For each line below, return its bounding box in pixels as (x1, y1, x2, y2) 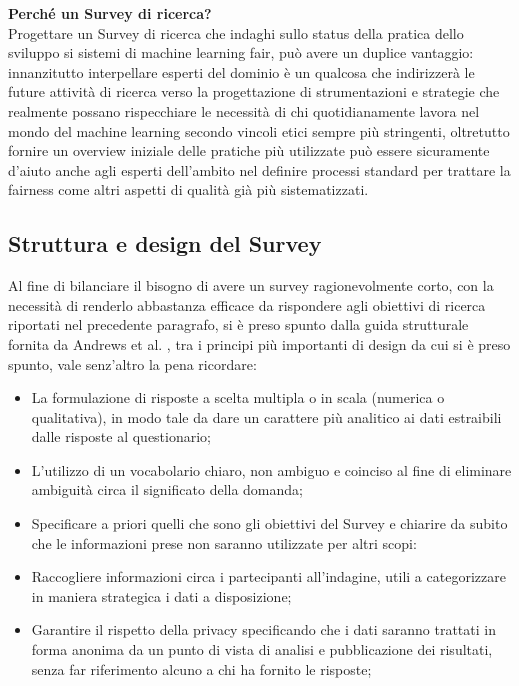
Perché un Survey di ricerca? (8, 3, 212, 23)
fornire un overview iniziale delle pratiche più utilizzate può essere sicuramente (8, 140, 490, 161)
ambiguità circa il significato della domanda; (31, 479, 303, 500)
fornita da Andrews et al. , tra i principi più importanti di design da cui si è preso (8, 333, 511, 354)
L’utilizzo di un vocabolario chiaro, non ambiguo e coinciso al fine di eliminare (31, 459, 512, 480)
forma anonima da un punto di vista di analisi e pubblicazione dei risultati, (31, 639, 493, 660)
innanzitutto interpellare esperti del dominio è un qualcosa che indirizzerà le (8, 61, 475, 82)
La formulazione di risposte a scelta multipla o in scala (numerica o (31, 387, 445, 408)
